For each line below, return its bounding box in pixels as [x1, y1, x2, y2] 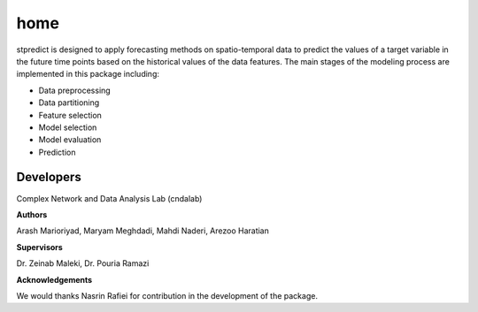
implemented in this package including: [16, 69, 159, 80]
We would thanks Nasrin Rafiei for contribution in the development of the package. [16, 290, 319, 301]
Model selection [38, 122, 97, 133]
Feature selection [38, 110, 102, 120]
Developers [16, 170, 81, 185]
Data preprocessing [38, 85, 111, 95]
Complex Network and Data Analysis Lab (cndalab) [16, 193, 203, 203]
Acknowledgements [16, 274, 93, 285]
